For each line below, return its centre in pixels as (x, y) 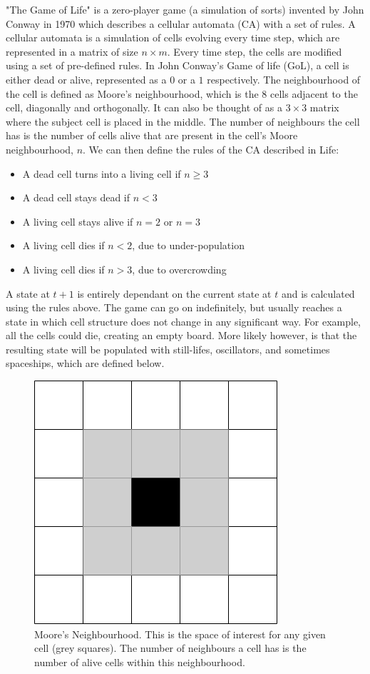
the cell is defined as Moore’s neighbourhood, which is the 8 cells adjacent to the (182, 93)
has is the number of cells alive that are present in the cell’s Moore (152, 135)
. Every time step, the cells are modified (255, 51)
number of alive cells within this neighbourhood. (140, 662)
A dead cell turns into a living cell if (102, 173)
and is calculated (318, 293)
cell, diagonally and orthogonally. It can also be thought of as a (144, 107)
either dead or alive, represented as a (86, 79)
